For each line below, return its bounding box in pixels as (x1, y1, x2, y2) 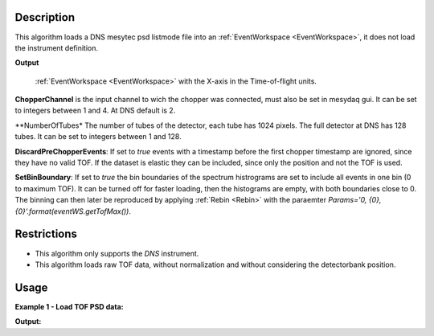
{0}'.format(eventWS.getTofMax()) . (14, 206, 132, 216)
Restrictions (14, 227, 78, 241)
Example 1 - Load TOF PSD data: (14, 301, 124, 311)
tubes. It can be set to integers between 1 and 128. (14, 132, 182, 141)
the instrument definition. (14, 43, 98, 52)
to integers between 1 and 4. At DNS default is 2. (14, 105, 176, 116)
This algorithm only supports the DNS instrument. (35, 248, 199, 258)
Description (14, 10, 76, 24)
